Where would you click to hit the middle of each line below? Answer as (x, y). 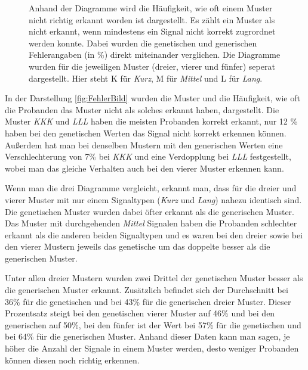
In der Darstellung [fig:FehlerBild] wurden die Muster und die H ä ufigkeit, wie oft (153, 98)
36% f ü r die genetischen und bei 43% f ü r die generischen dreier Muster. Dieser (148, 301)
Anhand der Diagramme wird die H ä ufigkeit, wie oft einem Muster (151, 8)
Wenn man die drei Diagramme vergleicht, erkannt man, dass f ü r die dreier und (151, 188)
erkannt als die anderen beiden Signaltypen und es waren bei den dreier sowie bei (154, 234)
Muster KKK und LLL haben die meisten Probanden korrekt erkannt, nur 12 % (151, 121)
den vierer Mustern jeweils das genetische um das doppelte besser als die (138, 246)
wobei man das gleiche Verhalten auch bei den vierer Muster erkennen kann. (144, 168)
